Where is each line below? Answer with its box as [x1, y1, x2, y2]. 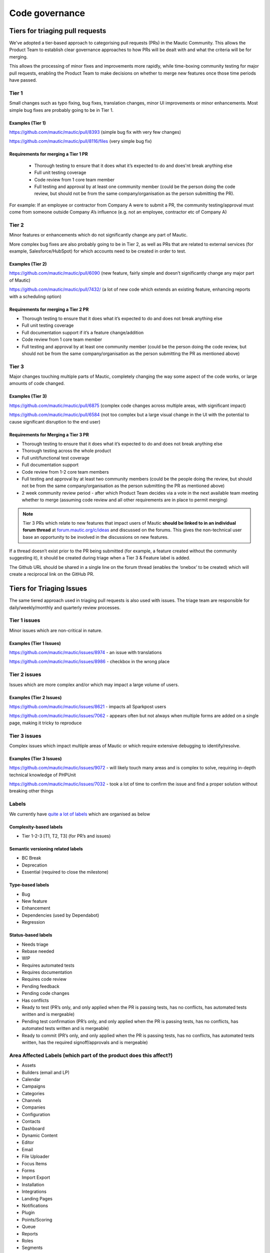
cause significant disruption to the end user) [9, 419, 101, 425]
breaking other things [9, 788, 53, 794]
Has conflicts [21, 997, 49, 1003]
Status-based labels [9, 932, 52, 938]
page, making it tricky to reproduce [9, 720, 82, 726]
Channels [21, 1098, 41, 1104]
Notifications [21, 1202, 48, 1208]
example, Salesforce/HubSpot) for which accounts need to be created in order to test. [9, 248, 186, 254]
